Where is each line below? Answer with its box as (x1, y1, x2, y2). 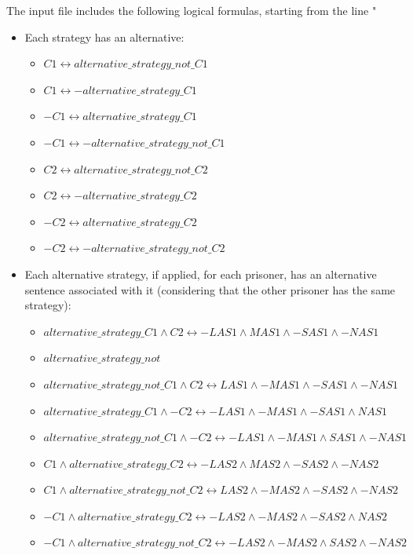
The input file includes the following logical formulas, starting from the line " (6, 2, 377, 18)
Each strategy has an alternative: (24, 28, 185, 45)
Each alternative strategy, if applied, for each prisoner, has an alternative (24, 265, 377, 282)
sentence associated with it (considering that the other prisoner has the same (24, 281, 396, 298)
